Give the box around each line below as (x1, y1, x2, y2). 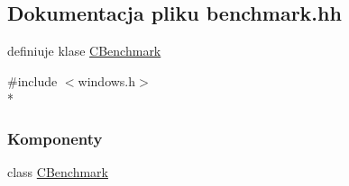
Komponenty (7, 127, 103, 149)
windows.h (78, 71, 136, 90)
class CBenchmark (7, 163, 108, 182)
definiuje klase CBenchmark (7, 41, 161, 60)
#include (7, 71, 58, 90)
